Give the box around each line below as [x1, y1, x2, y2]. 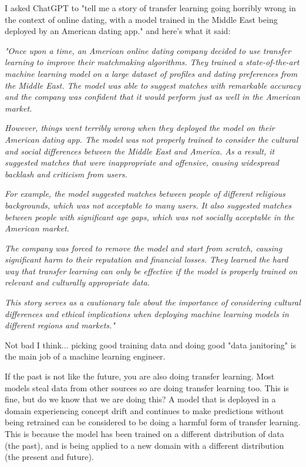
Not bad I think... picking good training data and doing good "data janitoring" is [5, 338, 297, 351]
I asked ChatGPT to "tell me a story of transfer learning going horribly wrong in [5, 2, 296, 14]
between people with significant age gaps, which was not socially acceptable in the [5, 210, 295, 223]
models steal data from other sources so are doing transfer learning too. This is [5, 381, 289, 394]
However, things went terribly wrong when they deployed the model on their [5, 122, 275, 134]
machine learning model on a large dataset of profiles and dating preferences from [5, 67, 298, 79]
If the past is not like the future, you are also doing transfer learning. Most [5, 370, 275, 382]
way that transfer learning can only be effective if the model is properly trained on [5, 264, 298, 277]
